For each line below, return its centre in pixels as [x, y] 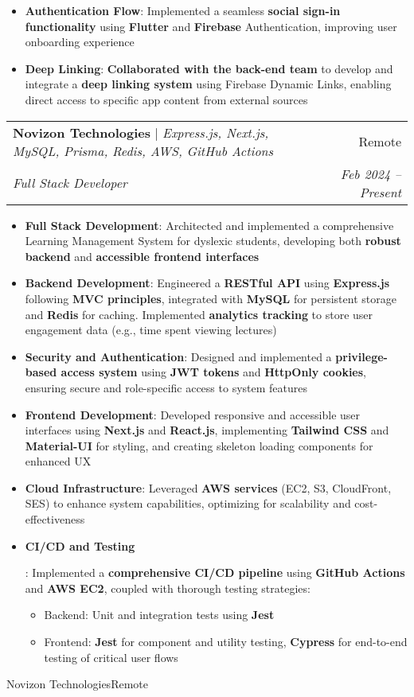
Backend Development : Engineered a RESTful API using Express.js [207, 283]
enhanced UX [58, 461]
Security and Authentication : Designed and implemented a [178, 356]
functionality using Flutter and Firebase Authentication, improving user [211, 26]
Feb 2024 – [371, 173]
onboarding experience [80, 42]
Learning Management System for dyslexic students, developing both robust [213, 241]
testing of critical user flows [111, 657]
